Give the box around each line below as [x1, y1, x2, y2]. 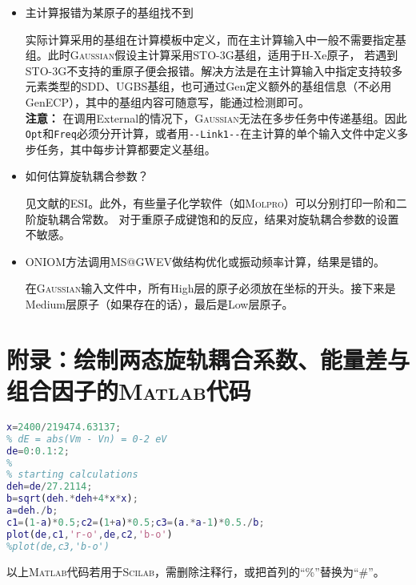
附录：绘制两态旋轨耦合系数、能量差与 [6, 342, 410, 375]
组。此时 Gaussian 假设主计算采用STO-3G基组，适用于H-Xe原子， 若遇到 [25, 46, 398, 63]
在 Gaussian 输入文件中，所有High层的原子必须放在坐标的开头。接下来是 [25, 280, 396, 297]
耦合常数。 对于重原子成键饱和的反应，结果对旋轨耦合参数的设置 [58, 210, 399, 227]
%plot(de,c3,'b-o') [6, 540, 110, 552]
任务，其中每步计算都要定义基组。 [36, 140, 216, 157]
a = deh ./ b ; [6, 505, 58, 516]
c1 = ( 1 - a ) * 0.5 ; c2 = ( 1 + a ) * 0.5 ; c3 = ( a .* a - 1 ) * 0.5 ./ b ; [6, 516, 265, 528]
